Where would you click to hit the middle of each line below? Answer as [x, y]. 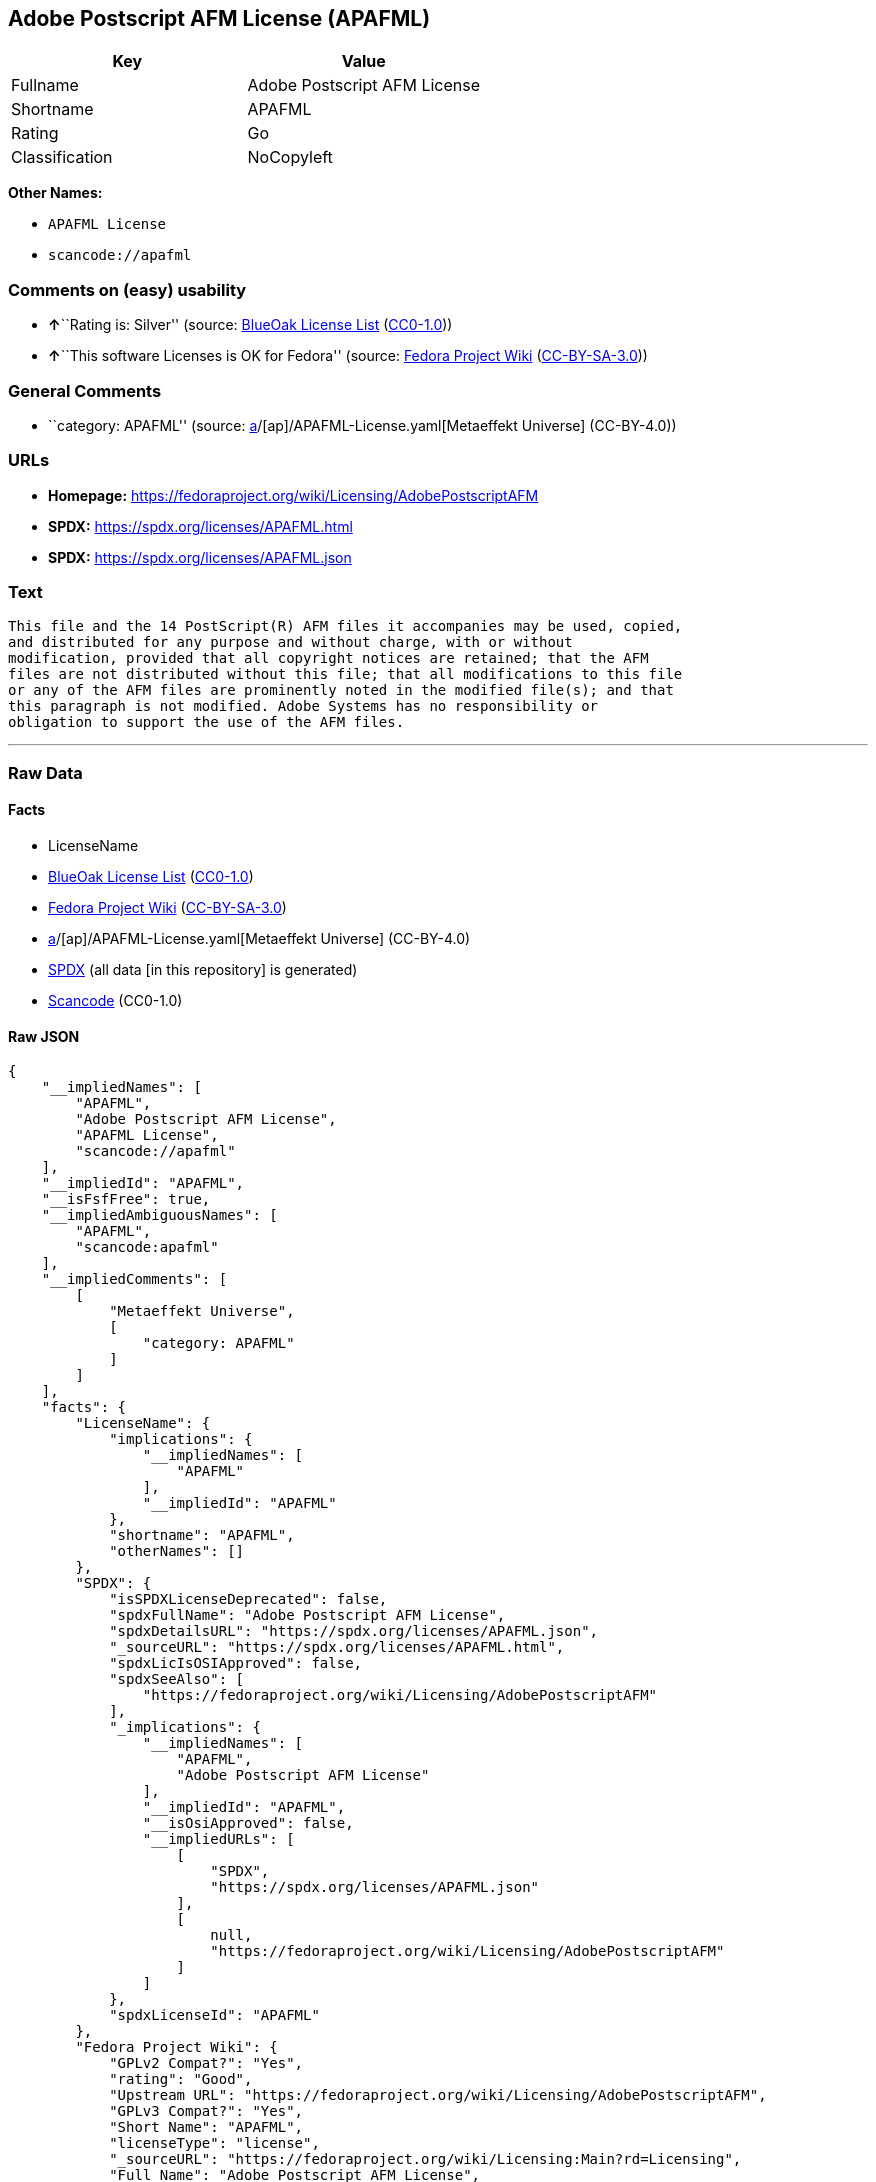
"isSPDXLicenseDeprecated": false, [248, 1599]
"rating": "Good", [181, 2079]
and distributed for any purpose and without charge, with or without [290, 642]
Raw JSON [44, 1036]
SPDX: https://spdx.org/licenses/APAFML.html [200, 526]
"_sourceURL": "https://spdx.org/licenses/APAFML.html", [337, 1647]
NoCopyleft [290, 157]
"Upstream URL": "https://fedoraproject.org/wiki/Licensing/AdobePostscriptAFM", [438, 2095]
